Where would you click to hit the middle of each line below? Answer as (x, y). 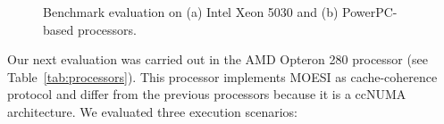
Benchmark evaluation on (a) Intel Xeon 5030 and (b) (191, 12)
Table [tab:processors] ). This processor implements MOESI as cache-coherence (222, 76)
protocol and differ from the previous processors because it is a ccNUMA (207, 94)
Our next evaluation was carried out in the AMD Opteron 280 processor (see (218, 59)
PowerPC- (370, 12)
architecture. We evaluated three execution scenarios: (153, 111)
